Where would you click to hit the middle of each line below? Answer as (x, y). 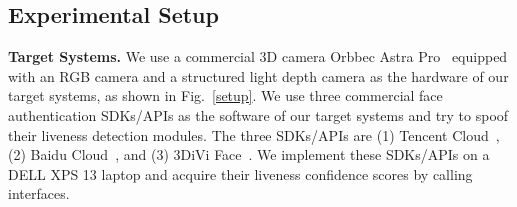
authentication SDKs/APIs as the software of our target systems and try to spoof (258, 114)
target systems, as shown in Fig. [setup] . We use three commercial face (225, 95)
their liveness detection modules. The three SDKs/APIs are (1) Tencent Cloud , (254, 134)
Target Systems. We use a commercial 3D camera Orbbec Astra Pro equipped (258, 56)
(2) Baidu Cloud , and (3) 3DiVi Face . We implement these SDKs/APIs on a (249, 154)
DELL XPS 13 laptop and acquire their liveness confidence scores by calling (240, 173)
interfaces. (39, 193)
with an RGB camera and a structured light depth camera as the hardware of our (258, 75)
